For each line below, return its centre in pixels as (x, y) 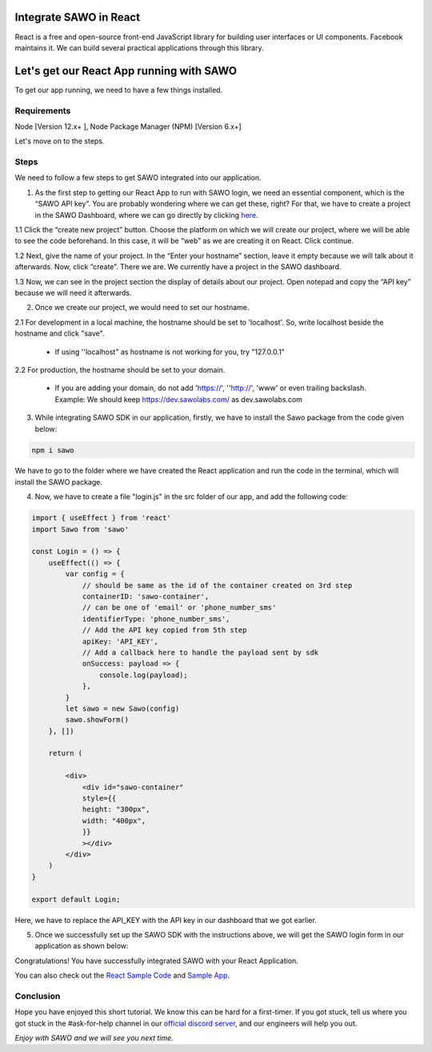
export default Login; (76, 899)
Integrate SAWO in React (77, 17)
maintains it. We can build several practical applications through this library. (139, 47)
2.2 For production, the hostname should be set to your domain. (120, 369)
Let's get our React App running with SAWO (126, 71)
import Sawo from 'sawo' (80, 529)
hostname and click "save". (60, 333)
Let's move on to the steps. (60, 141)
